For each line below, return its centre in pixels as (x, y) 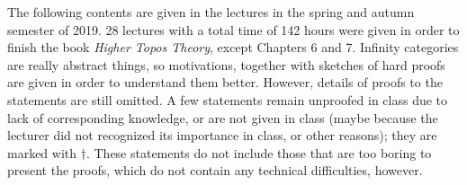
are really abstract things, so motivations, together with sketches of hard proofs (226, 64)
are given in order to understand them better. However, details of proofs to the (225, 82)
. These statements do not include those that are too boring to (259, 152)
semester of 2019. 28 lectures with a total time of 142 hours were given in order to (233, 29)
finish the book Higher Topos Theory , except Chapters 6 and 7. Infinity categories (233, 47)
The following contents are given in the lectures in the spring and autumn (211, 12)
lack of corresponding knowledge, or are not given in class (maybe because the (223, 117)
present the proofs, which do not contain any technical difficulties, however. (215, 170)
